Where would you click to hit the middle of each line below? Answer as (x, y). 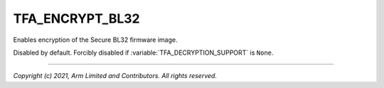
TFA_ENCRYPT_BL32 (76, 18)
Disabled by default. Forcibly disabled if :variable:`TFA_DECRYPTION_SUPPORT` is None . (143, 53)
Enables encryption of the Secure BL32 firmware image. (95, 40)
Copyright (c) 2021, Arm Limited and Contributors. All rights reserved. (115, 76)
